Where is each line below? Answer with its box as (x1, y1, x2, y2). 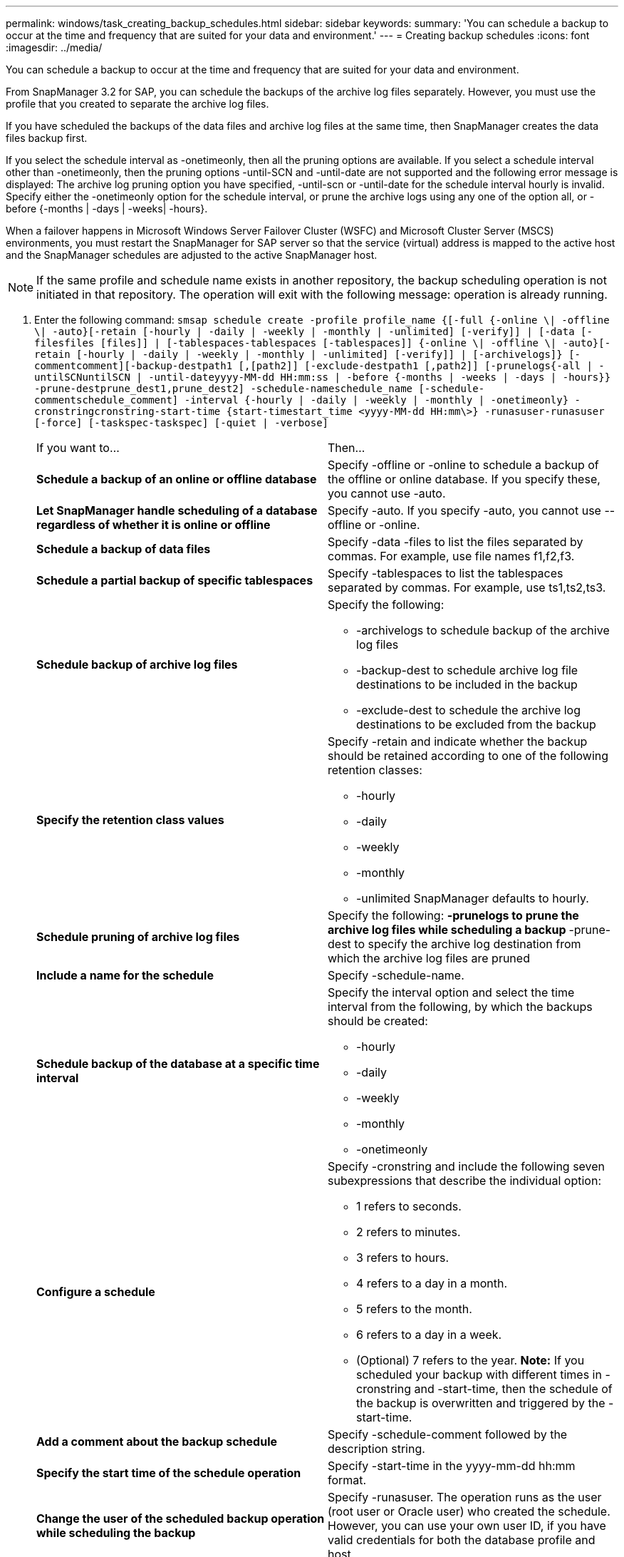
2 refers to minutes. (356, 1225, 461, 1239)
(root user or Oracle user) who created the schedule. (328, 1504, 610, 1519)
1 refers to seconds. (356, 1199, 462, 1213)
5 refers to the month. (356, 1302, 472, 1316)
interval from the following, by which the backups (328, 1000, 593, 1014)
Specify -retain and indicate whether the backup (328, 734, 588, 749)
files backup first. (6, 132, 88, 144)
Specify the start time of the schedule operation (36, 1466, 301, 1480)
